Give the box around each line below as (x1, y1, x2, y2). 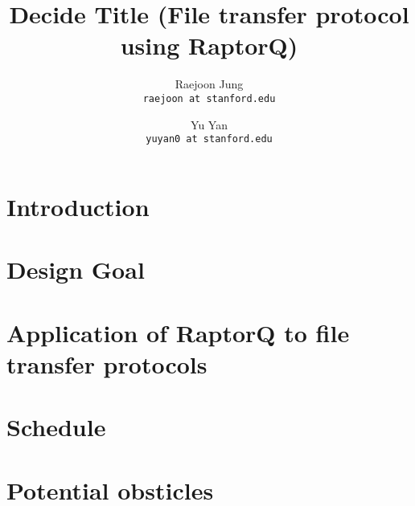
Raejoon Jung (175, 75, 244, 92)
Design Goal (6, 253, 145, 286)
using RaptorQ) (120, 29, 298, 62)
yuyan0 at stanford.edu (146, 133, 273, 145)
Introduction (6, 190, 150, 222)
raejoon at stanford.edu (142, 92, 276, 104)
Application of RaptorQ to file (6, 316, 350, 349)
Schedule (6, 410, 106, 443)
